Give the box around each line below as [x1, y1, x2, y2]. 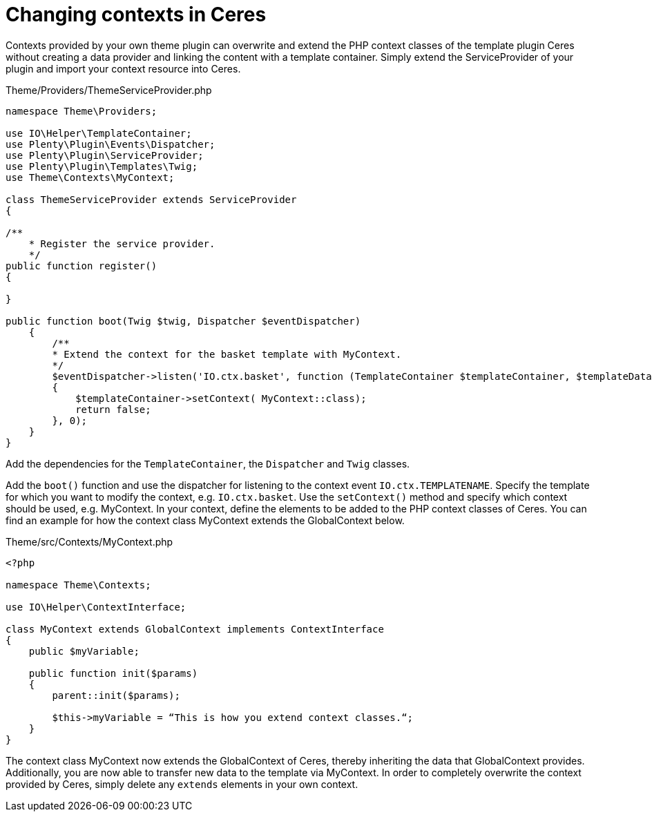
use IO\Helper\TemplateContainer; [6, 127, 192, 139]
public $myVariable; [28, 645, 140, 657]
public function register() [6, 260, 157, 271]
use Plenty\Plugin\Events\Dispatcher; [6, 138, 215, 150]
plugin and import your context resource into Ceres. [6, 62, 241, 75]
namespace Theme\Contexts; [6, 579, 151, 590]
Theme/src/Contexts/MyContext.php [6, 535, 173, 548]
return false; [75, 403, 151, 415]
